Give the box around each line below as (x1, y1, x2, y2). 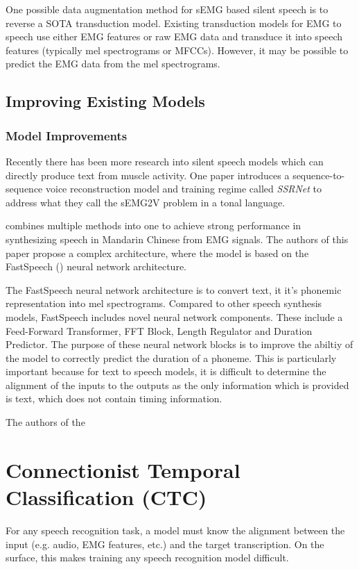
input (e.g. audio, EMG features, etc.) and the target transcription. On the (6, 536, 324, 551)
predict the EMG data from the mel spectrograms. (6, 56, 220, 71)
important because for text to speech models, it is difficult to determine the (6, 364, 326, 379)
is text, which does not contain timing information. (6, 391, 222, 406)
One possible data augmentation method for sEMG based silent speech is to (6, 2, 329, 16)
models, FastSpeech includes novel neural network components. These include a (6, 309, 343, 324)
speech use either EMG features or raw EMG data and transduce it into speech (6, 29, 343, 44)
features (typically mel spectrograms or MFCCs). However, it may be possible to (6, 42, 349, 57)
